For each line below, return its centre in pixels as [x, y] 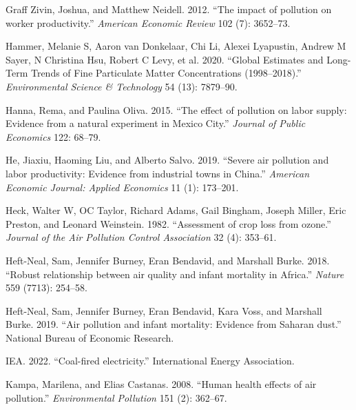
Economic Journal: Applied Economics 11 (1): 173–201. [122, 187]
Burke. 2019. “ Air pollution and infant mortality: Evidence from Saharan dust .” [174, 324]
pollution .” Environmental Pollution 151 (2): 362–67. [116, 397]
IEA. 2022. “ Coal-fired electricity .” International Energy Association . [150, 361]
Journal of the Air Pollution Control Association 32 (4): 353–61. [141, 237]
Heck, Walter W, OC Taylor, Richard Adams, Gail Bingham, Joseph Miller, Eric [176, 210]
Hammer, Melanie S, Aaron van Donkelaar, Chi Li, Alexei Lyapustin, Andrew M [176, 46]
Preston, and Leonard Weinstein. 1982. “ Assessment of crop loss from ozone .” [168, 223]
